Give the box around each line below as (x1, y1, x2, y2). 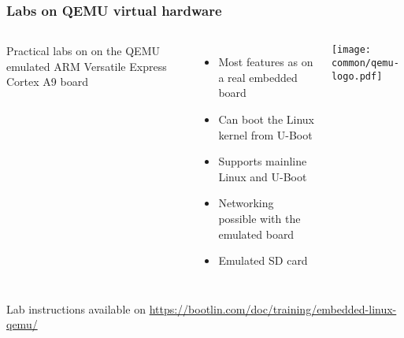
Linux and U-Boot (218, 168, 307, 184)
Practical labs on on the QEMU (6, 43, 160, 59)
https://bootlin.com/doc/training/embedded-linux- (149, 300, 397, 317)
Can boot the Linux (218, 111, 314, 127)
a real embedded (218, 69, 298, 85)
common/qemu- (331, 57, 399, 69)
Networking (218, 195, 274, 211)
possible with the (218, 210, 301, 226)
